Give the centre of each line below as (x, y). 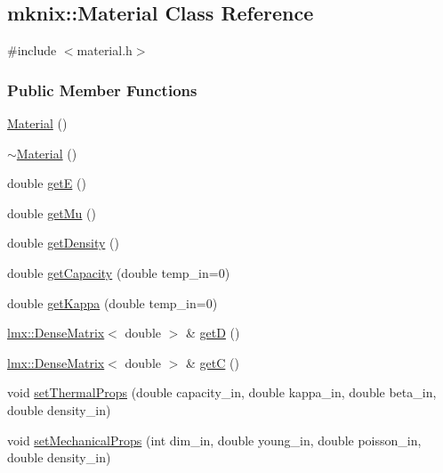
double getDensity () (63, 243)
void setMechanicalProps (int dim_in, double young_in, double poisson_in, (214, 440)
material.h (105, 50)
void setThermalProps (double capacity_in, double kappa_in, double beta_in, (222, 392)
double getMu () (52, 212)
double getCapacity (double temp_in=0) (119, 272)
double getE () (47, 183)
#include (32, 50)
